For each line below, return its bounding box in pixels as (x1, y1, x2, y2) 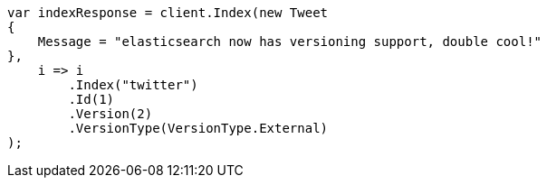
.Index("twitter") (68, 78, 198, 92)
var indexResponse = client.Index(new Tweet (7, 5, 329, 20)
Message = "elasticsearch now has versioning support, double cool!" (37, 34, 542, 49)
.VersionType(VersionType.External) (68, 121, 329, 135)
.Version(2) (68, 106, 153, 121)
